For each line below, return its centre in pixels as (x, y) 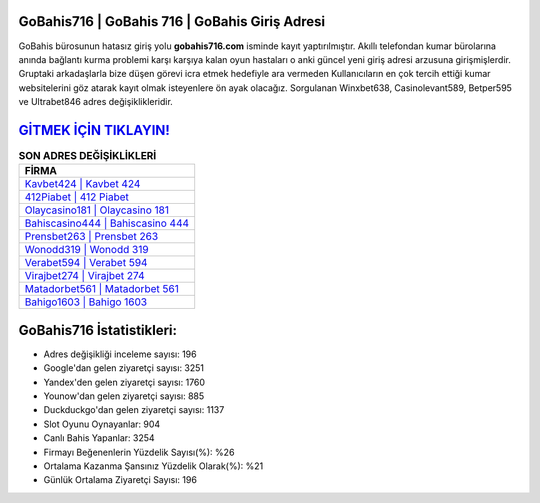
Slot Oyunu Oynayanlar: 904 (102, 424)
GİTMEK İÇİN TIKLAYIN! (94, 130)
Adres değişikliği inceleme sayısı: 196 (120, 354)
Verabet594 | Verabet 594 (86, 263)
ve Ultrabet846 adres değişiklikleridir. (96, 102)
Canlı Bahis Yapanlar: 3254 (99, 438)
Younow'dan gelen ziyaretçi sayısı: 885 (124, 396)
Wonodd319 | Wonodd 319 (86, 250)
